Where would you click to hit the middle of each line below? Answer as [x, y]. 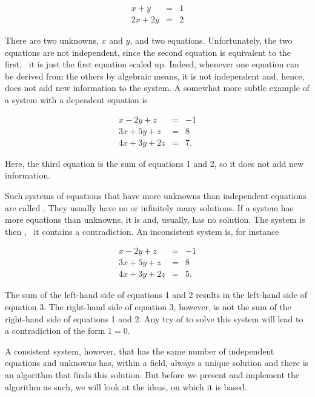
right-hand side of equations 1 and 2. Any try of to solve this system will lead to [154, 318]
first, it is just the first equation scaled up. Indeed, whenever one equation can [152, 64]
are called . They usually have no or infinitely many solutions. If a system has [149, 207]
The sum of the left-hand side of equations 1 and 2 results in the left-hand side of [156, 295]
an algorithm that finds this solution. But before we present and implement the [152, 374]
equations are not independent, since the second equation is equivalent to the [148, 52]
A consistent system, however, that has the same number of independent [140, 351]
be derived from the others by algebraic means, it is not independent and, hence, [155, 76]
